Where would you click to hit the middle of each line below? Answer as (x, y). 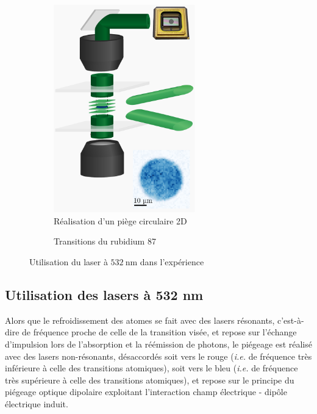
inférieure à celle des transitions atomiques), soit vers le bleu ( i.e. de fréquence (151, 368)
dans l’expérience (172, 261)
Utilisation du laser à (69, 261)
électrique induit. (37, 403)
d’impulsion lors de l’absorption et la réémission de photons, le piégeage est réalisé (158, 344)
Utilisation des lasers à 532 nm (104, 294)
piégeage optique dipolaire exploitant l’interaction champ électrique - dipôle (146, 392)
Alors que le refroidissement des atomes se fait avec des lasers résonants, (140, 320)
